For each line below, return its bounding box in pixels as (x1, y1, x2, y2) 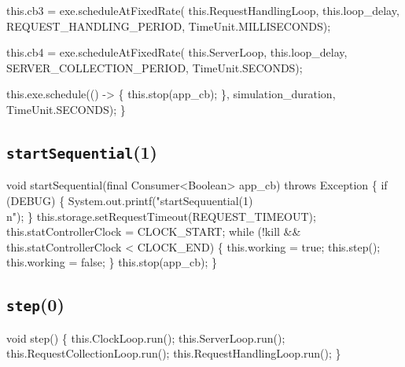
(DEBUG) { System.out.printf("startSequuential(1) (6, 192, 253, 208)
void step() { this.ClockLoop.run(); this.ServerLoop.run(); (6, 329, 285, 346)
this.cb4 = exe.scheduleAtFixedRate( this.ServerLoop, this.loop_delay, (6, 44, 348, 61)
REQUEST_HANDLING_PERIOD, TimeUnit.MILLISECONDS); (6, 17, 331, 34)
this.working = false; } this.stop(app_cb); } (6, 254, 217, 270)
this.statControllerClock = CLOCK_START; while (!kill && (6, 223, 301, 240)
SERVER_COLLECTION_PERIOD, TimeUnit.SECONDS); (6, 59, 303, 75)
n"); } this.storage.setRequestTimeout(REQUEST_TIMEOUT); (6, 207, 316, 224)
